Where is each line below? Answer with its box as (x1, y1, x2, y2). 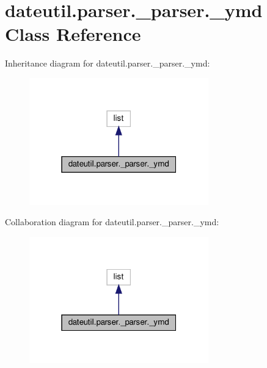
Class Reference (5, 21, 141, 46)
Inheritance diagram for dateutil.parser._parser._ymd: (5, 57, 210, 70)
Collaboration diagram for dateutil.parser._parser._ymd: (5, 215, 219, 228)
